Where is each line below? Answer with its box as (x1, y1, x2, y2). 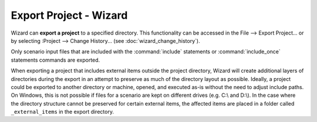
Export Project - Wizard (11, 9, 128, 22)
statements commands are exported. (11, 56, 100, 63)
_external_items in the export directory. (11, 109, 114, 116)
